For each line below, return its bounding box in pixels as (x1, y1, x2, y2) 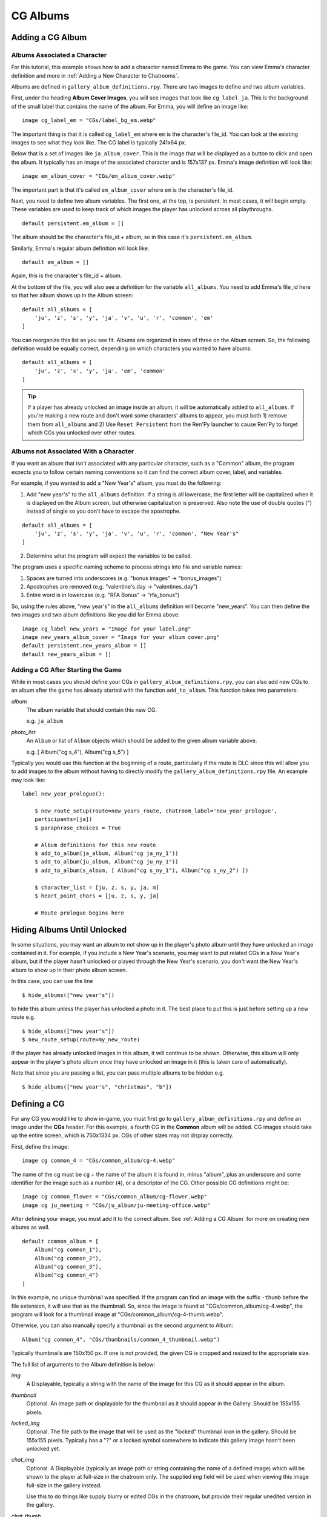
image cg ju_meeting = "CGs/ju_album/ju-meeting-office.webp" (22, 1201, 211, 1209)
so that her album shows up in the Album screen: (11, 292, 134, 299)
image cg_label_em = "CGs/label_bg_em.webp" (22, 117, 157, 124)
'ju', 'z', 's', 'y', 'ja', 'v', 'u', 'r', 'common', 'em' (34, 314, 214, 321)
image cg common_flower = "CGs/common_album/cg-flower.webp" (22, 1193, 207, 1200)
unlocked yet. (26, 1445, 61, 1453)
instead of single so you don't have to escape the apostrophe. (26, 507, 181, 515)
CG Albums (11, 9, 70, 22)
